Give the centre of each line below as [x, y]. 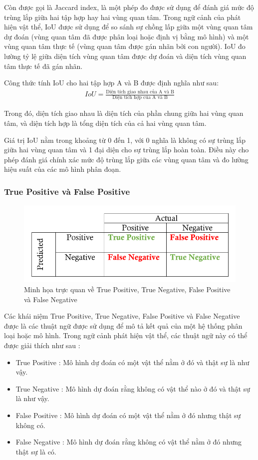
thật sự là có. [36, 451]
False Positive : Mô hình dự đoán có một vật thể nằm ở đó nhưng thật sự [128, 415]
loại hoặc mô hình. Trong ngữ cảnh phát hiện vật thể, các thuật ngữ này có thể [126, 335]
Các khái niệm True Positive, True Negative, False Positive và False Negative [122, 316]
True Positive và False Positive [67, 191]
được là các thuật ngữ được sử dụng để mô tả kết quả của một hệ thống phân [123, 325]
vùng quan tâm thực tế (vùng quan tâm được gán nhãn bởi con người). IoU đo [125, 46]
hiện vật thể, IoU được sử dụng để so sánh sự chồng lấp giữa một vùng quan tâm [129, 27]
